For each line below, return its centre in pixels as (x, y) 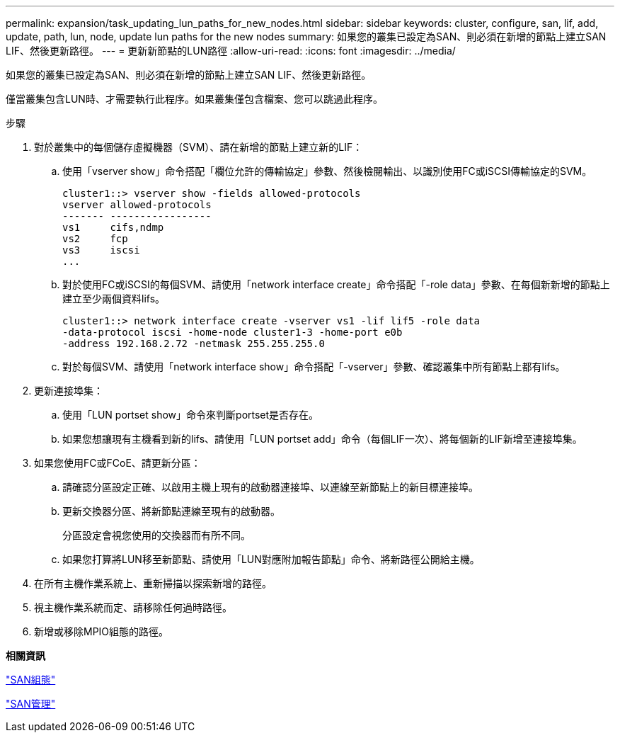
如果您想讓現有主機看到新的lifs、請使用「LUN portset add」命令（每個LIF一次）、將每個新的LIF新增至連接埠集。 (322, 439)
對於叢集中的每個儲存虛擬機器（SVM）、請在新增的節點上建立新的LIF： (199, 147)
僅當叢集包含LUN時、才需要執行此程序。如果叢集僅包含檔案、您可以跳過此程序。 (194, 99)
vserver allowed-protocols (137, 205)
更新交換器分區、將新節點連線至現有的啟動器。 (171, 511)
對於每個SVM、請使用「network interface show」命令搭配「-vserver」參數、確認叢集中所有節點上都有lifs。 (314, 367)
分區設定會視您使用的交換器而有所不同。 (156, 535)
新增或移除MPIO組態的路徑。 (102, 631)
